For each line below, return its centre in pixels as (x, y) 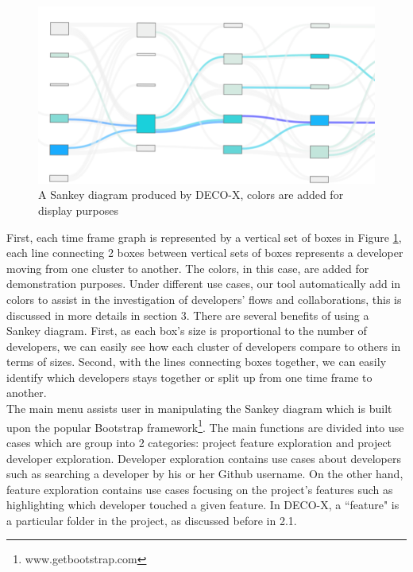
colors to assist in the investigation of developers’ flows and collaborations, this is (204, 299)
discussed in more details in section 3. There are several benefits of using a (188, 315)
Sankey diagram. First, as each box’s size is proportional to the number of (187, 331)
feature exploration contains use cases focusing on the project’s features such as (200, 489)
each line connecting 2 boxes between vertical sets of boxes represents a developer (205, 253)
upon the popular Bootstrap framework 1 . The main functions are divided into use (205, 426)
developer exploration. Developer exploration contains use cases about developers (204, 458)
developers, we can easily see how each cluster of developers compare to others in (204, 346)
